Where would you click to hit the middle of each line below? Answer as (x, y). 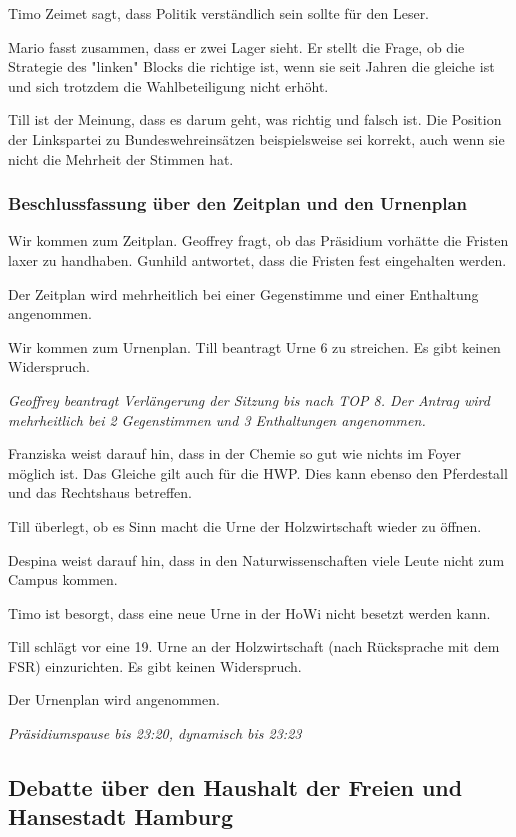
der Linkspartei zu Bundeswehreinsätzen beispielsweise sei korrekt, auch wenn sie (256, 138)
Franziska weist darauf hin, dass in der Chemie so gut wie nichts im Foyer (234, 453)
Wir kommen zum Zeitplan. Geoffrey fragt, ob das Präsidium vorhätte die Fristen (258, 240)
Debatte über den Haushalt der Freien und (235, 787)
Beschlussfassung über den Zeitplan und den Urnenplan (238, 203)
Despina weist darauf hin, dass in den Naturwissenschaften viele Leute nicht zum (256, 559)
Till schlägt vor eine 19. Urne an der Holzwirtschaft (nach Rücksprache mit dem (254, 646)
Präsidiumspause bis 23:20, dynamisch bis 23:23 (155, 733)
